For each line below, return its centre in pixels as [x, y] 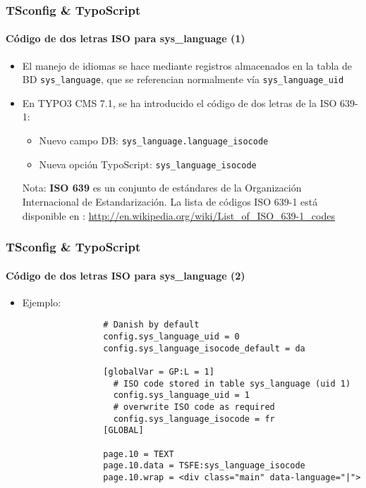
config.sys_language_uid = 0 [171, 337]
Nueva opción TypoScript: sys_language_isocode [148, 164]
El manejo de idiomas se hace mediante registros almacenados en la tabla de [187, 65]
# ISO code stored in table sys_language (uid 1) [232, 383]
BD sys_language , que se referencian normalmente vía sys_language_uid [183, 79]
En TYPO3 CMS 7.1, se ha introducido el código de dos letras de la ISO [179, 102]
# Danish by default [151, 325]
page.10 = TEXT [139, 454]
